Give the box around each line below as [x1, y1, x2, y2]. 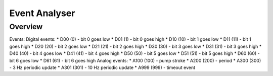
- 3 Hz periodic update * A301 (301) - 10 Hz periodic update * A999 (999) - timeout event [9, 64, 196, 70]
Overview [9, 22, 43, 31]
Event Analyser [9, 8, 75, 19]
